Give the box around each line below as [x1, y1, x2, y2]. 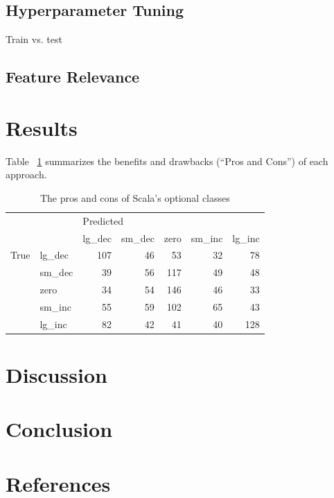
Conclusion [6, 415, 113, 443]
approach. [6, 167, 47, 182]
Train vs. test [6, 32, 62, 46]
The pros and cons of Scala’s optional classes [39, 190, 230, 205]
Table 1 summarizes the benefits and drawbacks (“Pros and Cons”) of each [6, 153, 328, 168]
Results [6, 113, 78, 141]
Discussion [6, 361, 107, 389]
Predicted [82, 213, 123, 227]
